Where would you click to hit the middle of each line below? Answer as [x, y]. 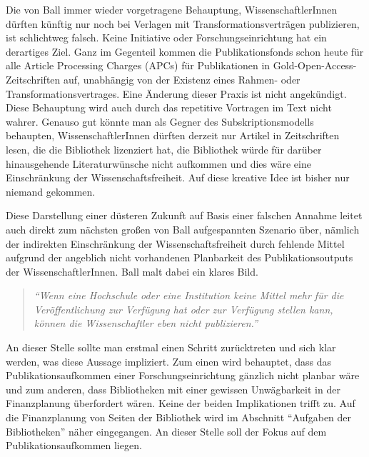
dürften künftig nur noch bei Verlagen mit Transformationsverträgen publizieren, [183, 23]
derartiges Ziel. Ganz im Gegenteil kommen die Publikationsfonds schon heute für [185, 51]
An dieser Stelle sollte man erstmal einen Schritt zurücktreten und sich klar [171, 347]
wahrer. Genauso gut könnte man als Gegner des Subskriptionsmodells [160, 121]
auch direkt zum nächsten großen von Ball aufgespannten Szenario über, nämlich [183, 229]
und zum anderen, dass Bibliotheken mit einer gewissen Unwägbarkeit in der [173, 389]
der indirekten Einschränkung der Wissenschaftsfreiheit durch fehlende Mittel [175, 243]
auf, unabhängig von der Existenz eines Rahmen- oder [182, 79]
